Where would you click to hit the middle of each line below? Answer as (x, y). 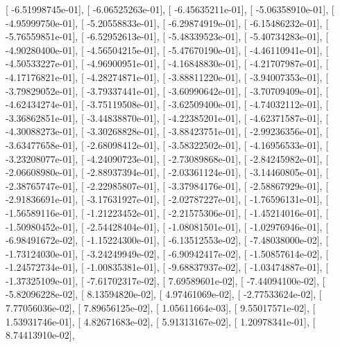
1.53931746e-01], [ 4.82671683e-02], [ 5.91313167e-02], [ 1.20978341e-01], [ (161, 321)
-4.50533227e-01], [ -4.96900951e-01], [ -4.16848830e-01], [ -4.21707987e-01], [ (167, 63)
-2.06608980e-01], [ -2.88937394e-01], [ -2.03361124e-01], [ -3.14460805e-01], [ (167, 172)
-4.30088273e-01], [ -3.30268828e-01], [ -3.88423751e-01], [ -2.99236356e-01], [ (167, 131)
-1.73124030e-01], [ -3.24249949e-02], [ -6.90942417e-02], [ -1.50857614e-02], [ (167, 253)
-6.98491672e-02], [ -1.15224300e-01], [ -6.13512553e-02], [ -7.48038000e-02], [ (167, 240)
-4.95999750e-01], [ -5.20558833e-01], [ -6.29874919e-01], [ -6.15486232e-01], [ (167, 23)
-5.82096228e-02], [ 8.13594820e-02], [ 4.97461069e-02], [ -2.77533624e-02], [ (164, 294)
